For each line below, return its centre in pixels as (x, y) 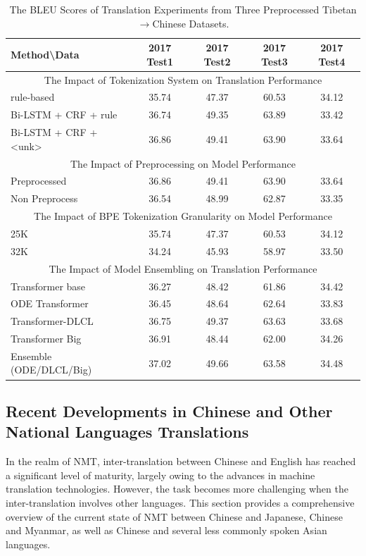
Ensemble (31, 356)
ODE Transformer (50, 303)
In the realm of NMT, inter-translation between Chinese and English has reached (181, 461)
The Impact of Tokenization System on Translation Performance (183, 79)
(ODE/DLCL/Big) (51, 370)
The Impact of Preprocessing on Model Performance (183, 163)
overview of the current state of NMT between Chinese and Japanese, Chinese (174, 516)
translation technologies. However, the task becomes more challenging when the (177, 489)
